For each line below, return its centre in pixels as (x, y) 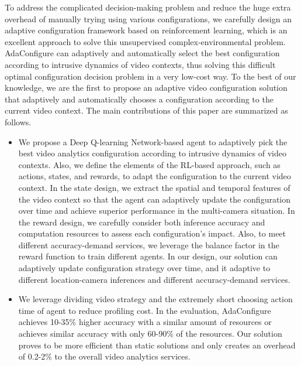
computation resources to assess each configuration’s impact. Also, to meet (152, 233)
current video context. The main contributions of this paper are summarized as (146, 110)
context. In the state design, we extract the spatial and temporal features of (154, 187)
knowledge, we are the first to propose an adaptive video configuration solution (146, 88)
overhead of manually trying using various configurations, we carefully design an (148, 18)
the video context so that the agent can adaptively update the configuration (155, 199)
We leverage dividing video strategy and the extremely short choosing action (155, 299)
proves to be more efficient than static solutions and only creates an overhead (157, 345)
